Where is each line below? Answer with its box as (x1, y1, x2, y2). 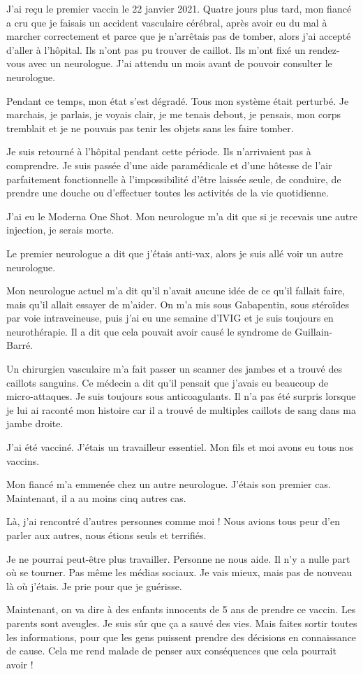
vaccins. (6, 453, 40, 468)
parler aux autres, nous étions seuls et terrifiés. (6, 528, 207, 542)
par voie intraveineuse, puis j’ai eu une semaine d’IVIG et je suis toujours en (6, 310, 334, 325)
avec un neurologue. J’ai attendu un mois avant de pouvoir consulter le (28, 56, 332, 71)
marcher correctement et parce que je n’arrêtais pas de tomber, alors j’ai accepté (6, 29, 351, 43)
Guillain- (295, 324, 333, 338)
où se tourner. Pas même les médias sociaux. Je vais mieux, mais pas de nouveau (6, 565, 353, 580)
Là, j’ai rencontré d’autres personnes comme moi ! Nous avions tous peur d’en (6, 514, 341, 529)
